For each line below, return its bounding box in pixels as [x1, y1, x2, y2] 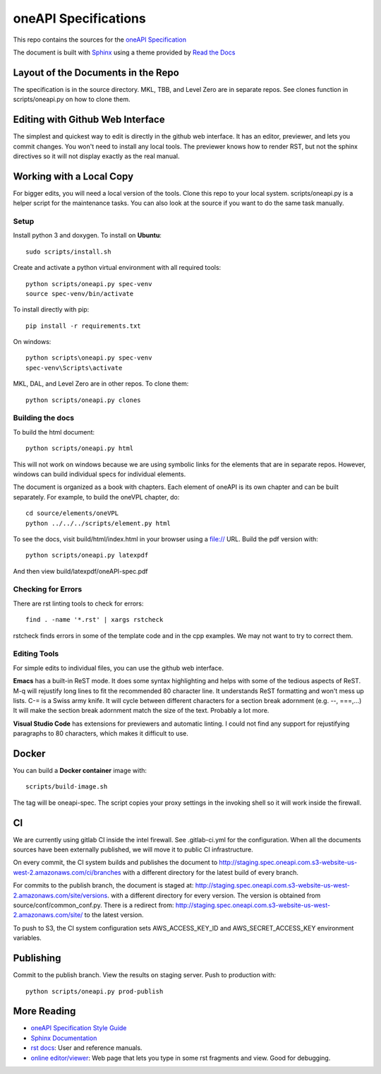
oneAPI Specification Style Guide [30, 1024, 127, 1032]
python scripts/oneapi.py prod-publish [25, 987, 164, 996]
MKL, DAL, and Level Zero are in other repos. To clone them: [13, 379, 189, 388]
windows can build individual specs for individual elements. [13, 470, 186, 478]
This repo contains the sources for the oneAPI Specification [13, 35, 187, 44]
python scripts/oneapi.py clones [25, 396, 141, 404]
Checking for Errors [13, 584, 83, 594]
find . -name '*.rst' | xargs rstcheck [25, 615, 164, 624]
